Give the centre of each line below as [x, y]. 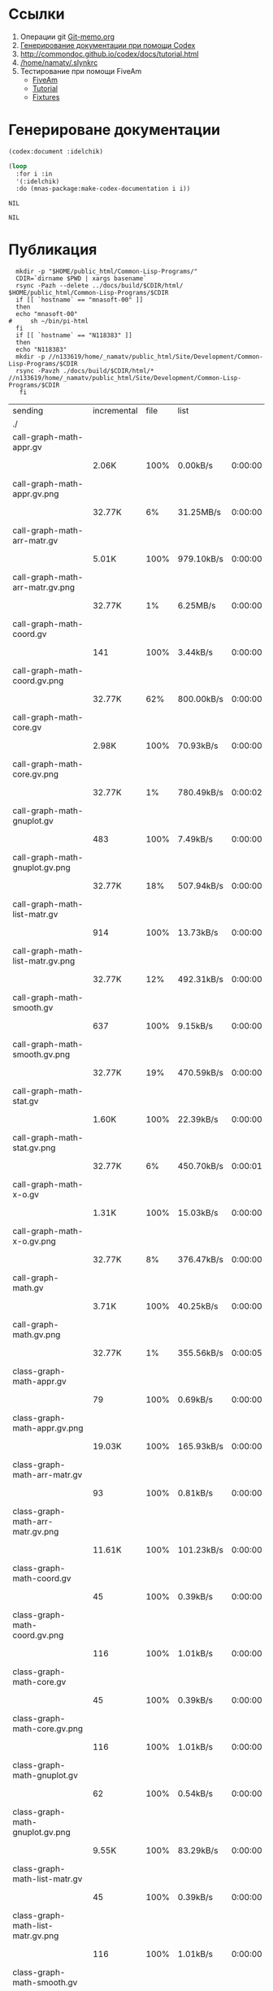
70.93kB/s [198, 746]
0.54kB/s [195, 1794]
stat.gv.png [34, 1148]
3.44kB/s [195, 652]
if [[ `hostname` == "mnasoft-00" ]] [80, 300]
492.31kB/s [200, 980]
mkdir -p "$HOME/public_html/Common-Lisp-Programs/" [107, 272]
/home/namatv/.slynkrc [59, 63]
